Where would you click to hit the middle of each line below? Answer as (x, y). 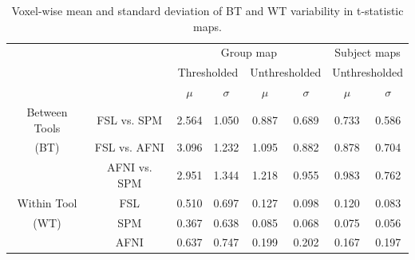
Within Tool (47, 202)
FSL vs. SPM (130, 119)
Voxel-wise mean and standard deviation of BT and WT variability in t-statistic (207, 10)
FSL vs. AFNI (129, 147)
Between (47, 111)
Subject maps (368, 52)
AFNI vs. (129, 167)
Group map (249, 52)
